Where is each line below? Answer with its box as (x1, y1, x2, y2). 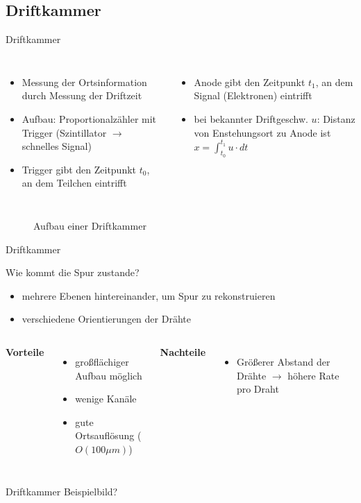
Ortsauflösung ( (75, 428, 142, 443)
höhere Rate (287, 368, 339, 382)
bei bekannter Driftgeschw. (194, 111, 308, 126)
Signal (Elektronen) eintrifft (194, 88, 312, 103)
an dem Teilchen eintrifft (22, 176, 127, 190)
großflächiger (75, 354, 129, 368)
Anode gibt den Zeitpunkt (194, 74, 305, 89)
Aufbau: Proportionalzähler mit (22, 111, 157, 126)
